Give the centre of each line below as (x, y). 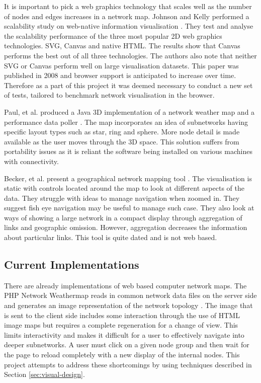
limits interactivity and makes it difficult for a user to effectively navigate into (124, 334)
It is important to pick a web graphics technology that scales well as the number (128, 6)
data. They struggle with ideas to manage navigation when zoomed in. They (122, 198)
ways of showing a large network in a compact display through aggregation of (123, 217)
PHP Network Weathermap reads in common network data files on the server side (130, 295)
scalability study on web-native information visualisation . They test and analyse (129, 26)
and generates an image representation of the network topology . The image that (128, 305)
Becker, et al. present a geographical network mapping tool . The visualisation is (128, 178)
